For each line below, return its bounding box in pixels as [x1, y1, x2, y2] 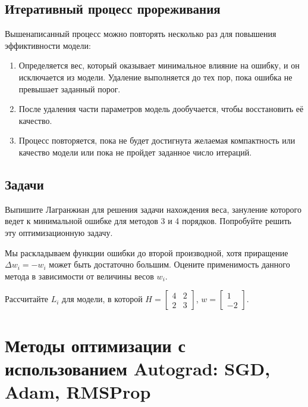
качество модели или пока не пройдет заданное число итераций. [18, 145, 252, 158]
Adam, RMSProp [5, 379, 151, 403]
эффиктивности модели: [5, 39, 91, 51]
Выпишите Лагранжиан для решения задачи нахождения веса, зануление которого [5, 203, 301, 215]
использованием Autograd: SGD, [5, 356, 271, 380]
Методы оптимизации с [5, 333, 186, 357]
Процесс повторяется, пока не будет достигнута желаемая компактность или [18, 134, 296, 147]
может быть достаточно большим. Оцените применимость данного [49, 258, 290, 271]
